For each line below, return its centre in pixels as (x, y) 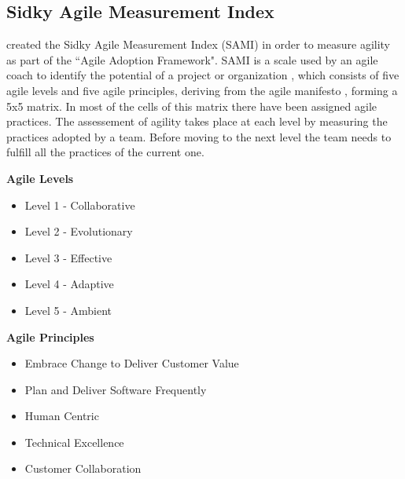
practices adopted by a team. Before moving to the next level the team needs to (199, 136)
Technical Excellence (74, 442)
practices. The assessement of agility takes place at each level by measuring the (197, 121)
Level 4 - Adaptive (69, 284)
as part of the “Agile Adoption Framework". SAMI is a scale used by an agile (192, 59)
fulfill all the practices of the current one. (105, 152)
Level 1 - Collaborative (80, 205)
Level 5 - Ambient (68, 310)
